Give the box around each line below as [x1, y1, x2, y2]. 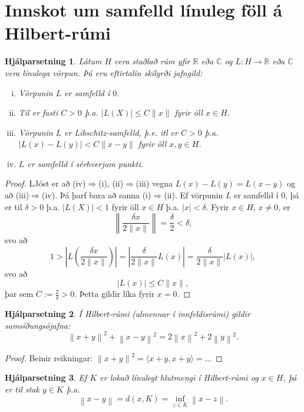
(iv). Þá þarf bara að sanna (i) [41, 189, 151, 201]
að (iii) [5, 189, 29, 201]
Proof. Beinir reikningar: [5, 351, 93, 364]
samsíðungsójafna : [5, 319, 71, 331]
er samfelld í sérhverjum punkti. [27, 157, 144, 169]
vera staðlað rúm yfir [114, 55, 190, 67]
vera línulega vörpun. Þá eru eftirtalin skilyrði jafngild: [5, 66, 203, 79]
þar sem [5, 287, 34, 300]
